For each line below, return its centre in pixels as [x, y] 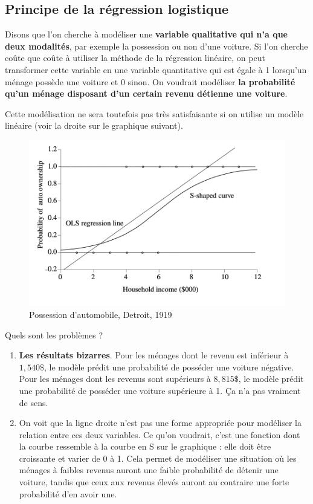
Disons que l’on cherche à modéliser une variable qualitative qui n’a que [146, 34]
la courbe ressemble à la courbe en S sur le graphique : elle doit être [145, 446]
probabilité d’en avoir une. [68, 493]
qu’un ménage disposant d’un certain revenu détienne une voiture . [146, 93]
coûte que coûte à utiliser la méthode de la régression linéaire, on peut [135, 58]
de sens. [34, 402]
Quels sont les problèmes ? [54, 334]
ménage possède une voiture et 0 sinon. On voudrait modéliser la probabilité [150, 81]
